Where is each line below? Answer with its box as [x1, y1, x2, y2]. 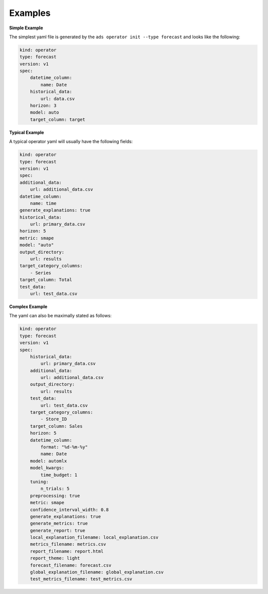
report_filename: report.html [30, 548, 104, 554]
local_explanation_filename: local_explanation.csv [30, 534, 159, 540]
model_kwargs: [30, 465, 65, 471]
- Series [30, 270, 52, 276]
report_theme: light [30, 555, 80, 561]
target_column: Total [19, 277, 72, 283]
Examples [9, 7, 51, 18]
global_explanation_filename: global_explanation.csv [30, 569, 164, 575]
